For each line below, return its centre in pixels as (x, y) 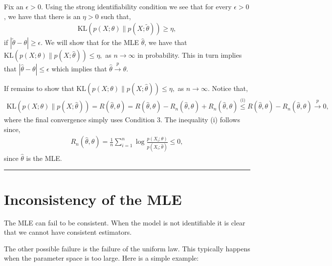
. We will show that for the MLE (90, 42)
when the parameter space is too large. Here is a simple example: (101, 258)
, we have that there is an (42, 16)
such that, (116, 16)
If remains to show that (39, 88)
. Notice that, (228, 88)
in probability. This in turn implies (190, 55)
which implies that (79, 69)
